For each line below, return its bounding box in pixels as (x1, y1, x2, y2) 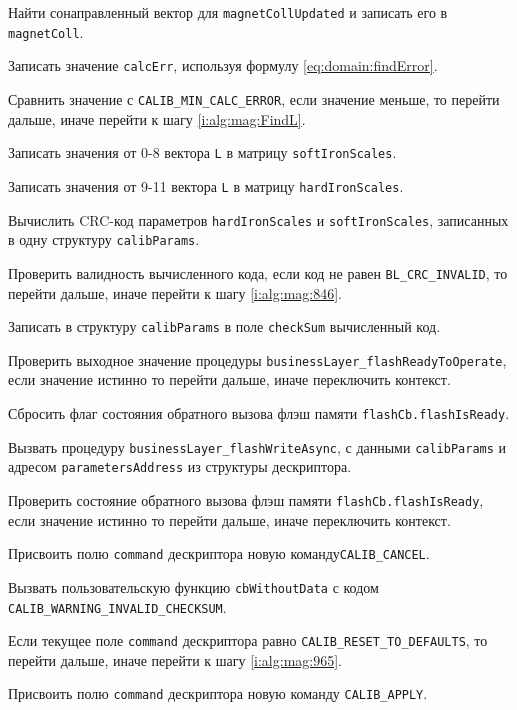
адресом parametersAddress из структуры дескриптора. (8, 456, 352, 477)
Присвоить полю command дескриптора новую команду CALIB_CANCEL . (8, 543, 430, 564)
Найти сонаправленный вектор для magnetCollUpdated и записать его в (8, 2, 448, 22)
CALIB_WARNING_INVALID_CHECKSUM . (8, 596, 227, 617)
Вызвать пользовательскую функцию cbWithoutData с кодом (8, 576, 379, 597)
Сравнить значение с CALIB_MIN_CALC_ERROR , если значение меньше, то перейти (8, 88, 500, 109)
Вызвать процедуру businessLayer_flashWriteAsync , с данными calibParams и (8, 436, 507, 457)
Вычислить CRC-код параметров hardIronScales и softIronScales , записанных (8, 209, 509, 230)
